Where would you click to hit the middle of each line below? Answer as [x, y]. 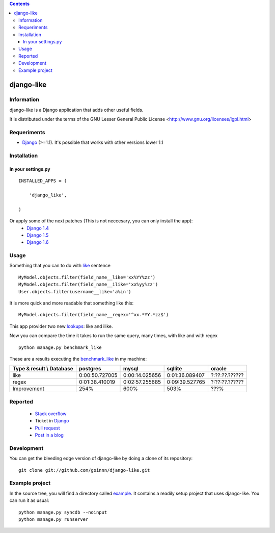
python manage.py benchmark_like [60, 347]
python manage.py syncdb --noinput [63, 512]
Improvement [28, 389]
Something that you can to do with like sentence [60, 266]
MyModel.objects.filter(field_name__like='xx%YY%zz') [87, 277]
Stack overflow [51, 414]
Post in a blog [49, 435]
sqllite [174, 369]
